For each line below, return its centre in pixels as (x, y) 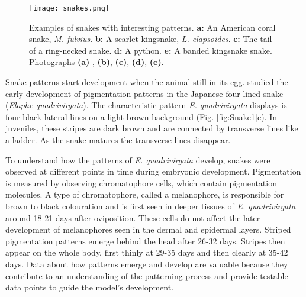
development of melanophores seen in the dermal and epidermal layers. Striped (148, 229)
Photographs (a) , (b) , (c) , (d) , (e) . (96, 62)
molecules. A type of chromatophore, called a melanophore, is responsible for (145, 194)
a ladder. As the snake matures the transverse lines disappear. (118, 140)
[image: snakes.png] (70, 8)
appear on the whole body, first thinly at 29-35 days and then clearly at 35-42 (147, 252)
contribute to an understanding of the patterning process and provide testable (147, 275)
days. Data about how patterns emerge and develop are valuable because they (147, 264)
